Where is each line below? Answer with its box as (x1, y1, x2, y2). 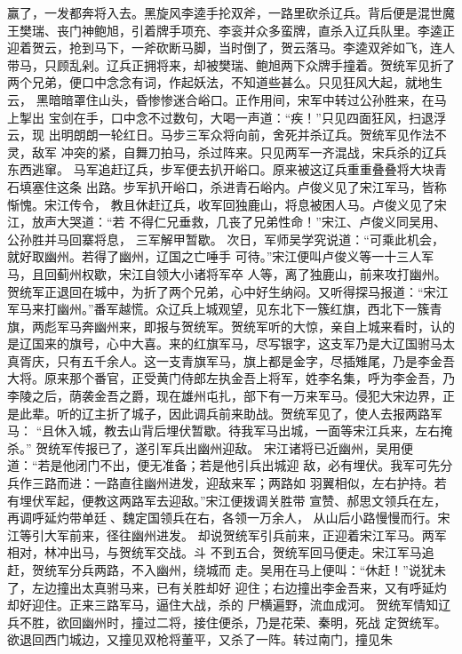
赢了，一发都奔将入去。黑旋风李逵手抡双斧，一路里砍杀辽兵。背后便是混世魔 (7, 4, 455, 21)
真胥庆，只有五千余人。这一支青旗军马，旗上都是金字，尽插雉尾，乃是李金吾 (7, 351, 455, 370)
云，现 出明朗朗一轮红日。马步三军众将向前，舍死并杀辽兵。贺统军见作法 (7, 125, 434, 144)
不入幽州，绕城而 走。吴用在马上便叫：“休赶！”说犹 (131, 561, 434, 578)
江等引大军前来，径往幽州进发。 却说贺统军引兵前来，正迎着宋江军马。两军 (7, 525, 447, 544)
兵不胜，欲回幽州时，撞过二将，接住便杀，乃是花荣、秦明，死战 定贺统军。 (7, 612, 447, 631)
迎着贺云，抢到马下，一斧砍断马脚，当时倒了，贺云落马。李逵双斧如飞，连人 (7, 38, 455, 57)
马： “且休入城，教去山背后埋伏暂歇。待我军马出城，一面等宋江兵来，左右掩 (7, 421, 453, 440)
